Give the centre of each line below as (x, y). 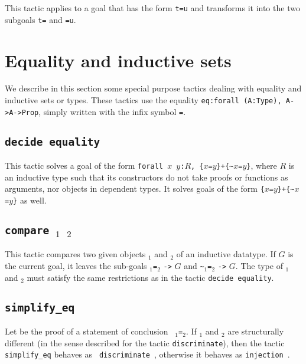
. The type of (259, 266)
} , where (262, 165)
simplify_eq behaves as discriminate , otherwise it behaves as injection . (147, 354)
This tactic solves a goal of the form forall (84, 165)
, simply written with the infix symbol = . (112, 111)
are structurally (256, 331)
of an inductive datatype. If (226, 254)
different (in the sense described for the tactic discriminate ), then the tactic (145, 342)
